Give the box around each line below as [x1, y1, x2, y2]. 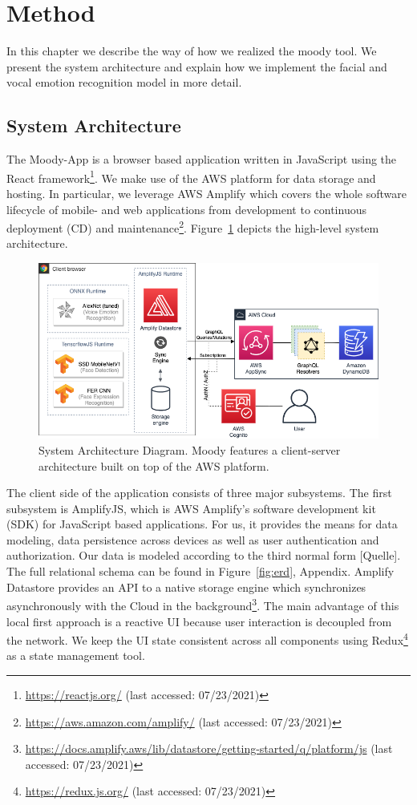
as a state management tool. [6, 647, 145, 664]
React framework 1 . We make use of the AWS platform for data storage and [6, 167, 376, 186]
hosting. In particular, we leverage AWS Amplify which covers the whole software [6, 184, 407, 201]
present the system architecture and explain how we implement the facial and [6, 58, 387, 75]
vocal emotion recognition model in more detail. [6, 74, 242, 91]
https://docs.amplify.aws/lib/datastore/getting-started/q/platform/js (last [25, 740, 393, 757]
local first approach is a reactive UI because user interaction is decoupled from [6, 613, 392, 629]
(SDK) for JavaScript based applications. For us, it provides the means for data [6, 516, 398, 532]
